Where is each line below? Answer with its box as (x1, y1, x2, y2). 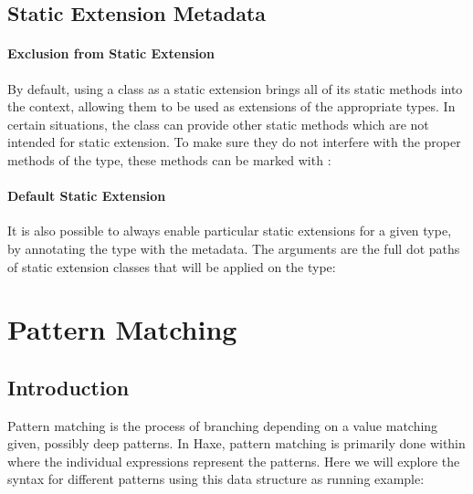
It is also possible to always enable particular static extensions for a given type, (7, 221, 452, 240)
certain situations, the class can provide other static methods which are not (7, 114, 429, 133)
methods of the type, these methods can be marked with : (7, 150, 331, 169)
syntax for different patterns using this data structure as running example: (7, 469, 425, 489)
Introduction (7, 373, 130, 401)
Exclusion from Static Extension (7, 44, 215, 63)
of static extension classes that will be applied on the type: (7, 257, 336, 276)
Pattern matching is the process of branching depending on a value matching (7, 415, 438, 435)
